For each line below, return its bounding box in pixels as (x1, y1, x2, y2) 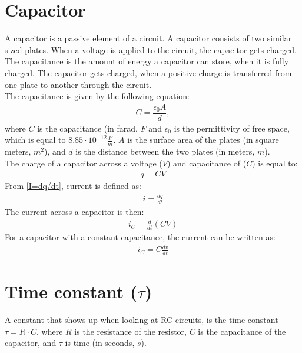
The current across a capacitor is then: (5, 205, 144, 218)
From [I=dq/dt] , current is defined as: (5, 179, 141, 192)
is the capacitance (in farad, (37, 122, 138, 134)
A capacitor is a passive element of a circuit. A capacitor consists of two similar (5, 32, 292, 44)
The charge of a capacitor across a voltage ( (5, 156, 162, 169)
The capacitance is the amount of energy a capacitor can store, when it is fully (5, 55, 289, 67)
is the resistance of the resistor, (74, 325, 187, 337)
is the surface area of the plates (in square (127, 133, 279, 146)
